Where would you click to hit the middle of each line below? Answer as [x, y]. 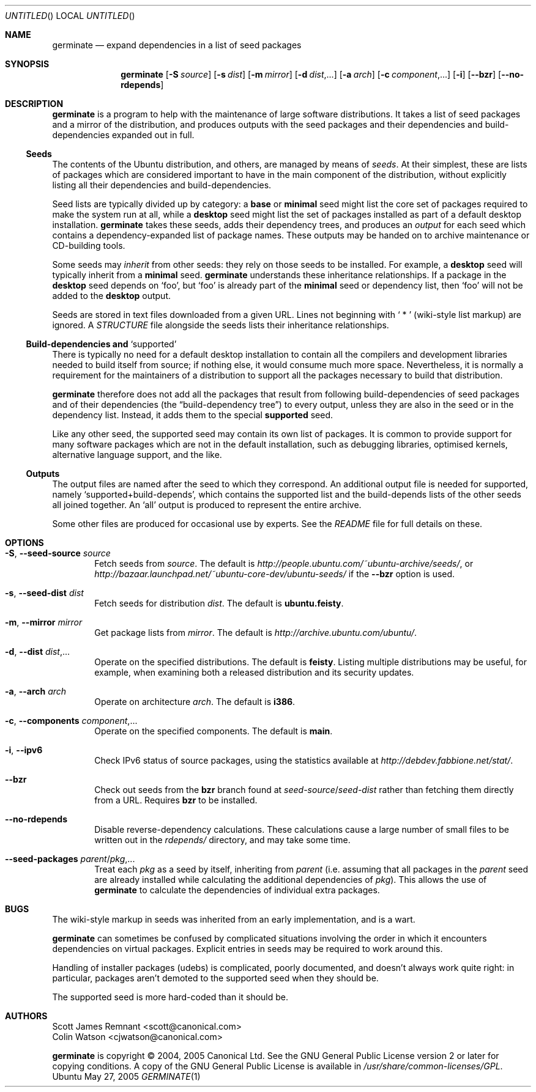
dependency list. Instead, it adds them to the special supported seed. [193, 415]
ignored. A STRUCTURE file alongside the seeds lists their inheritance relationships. [221, 325]
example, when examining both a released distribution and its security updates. [254, 672]
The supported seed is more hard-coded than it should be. [170, 997]
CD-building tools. [89, 245]
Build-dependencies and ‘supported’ [101, 344]
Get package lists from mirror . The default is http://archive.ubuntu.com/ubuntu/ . [255, 633]
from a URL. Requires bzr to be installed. [176, 800]
